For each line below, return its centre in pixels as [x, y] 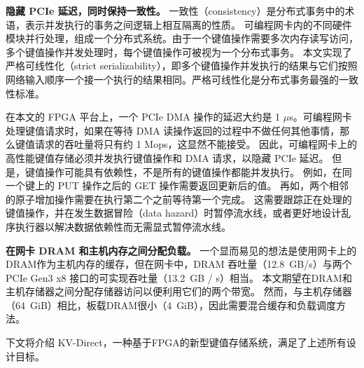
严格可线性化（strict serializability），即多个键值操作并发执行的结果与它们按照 [182, 66]
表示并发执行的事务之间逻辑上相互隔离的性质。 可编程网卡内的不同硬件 [188, 24]
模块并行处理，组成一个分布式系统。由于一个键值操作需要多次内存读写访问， [182, 38]
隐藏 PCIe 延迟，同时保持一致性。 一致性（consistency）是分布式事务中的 [175, 11]
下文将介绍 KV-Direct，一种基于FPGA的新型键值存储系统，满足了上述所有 [176, 342]
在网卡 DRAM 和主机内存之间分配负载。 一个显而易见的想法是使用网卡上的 [181, 250]
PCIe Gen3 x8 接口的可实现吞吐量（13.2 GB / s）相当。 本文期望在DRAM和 [179, 277]
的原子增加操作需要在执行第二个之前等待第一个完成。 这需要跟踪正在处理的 [179, 199]
